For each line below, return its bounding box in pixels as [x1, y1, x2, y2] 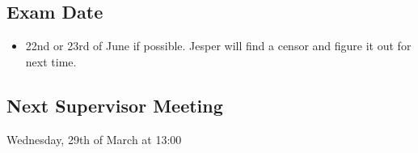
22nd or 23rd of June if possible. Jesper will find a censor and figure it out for [25, 37, 412, 54]
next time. [25, 53, 77, 70]
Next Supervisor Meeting [6, 92, 223, 117]
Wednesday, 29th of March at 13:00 [6, 130, 182, 147]
